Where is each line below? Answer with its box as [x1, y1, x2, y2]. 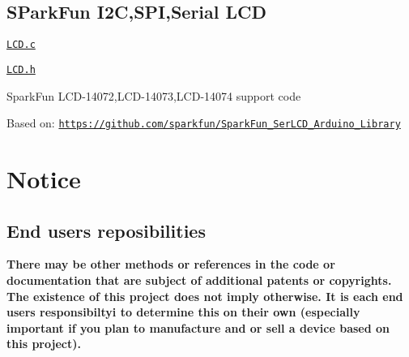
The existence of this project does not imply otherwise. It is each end [6, 287, 403, 304]
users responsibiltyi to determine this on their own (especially [6, 303, 360, 320]
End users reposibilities [6, 217, 206, 243]
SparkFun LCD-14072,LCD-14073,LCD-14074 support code [6, 87, 301, 104]
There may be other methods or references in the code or [6, 256, 335, 273]
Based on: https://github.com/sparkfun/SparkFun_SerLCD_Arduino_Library [6, 114, 401, 131]
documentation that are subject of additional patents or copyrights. [6, 271, 392, 288]
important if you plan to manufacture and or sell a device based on [6, 319, 390, 336]
